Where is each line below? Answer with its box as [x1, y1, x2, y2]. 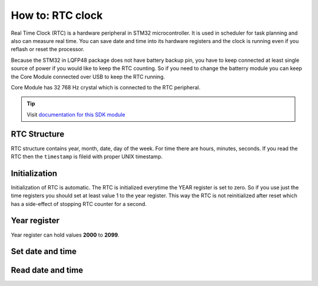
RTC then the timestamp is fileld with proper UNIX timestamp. [11, 153, 163, 160]
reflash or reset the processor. [11, 46, 85, 53]
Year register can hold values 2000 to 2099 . [11, 231, 120, 238]
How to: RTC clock [11, 9, 103, 22]
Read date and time [11, 265, 84, 275]
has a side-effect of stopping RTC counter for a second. [11, 200, 147, 207]
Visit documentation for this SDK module [26, 111, 125, 118]
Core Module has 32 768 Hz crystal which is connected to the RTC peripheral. [11, 84, 201, 91]
